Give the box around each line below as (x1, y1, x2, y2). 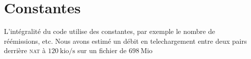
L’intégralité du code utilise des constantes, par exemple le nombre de (4, 26, 215, 36)
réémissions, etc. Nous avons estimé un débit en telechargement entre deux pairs (4, 35, 247, 46)
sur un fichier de (77, 45, 127, 56)
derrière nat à (4, 45, 46, 56)
